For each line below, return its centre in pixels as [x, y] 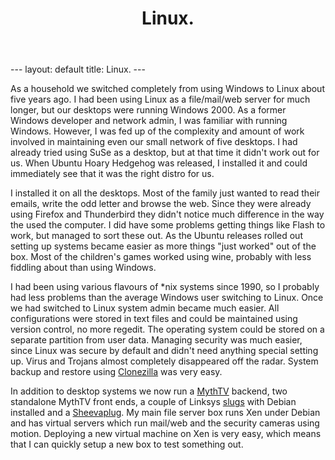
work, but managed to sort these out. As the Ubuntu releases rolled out [156, 236]
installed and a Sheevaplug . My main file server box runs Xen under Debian [165, 413]
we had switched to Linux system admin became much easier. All [145, 308]
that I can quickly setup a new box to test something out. [127, 444]
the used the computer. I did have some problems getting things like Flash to [168, 225]
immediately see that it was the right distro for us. [112, 174]
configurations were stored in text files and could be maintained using [154, 319]
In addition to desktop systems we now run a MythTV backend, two [149, 391]
